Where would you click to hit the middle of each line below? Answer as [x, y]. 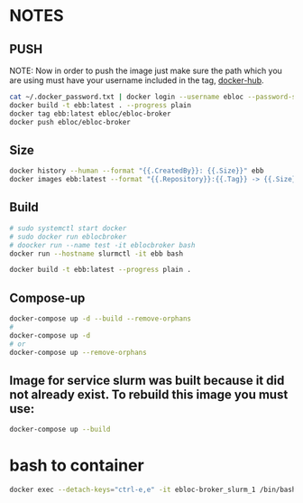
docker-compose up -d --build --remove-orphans [101, 319]
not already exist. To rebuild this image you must [149, 394]
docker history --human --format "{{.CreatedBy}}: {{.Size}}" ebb [137, 171]
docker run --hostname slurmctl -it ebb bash [96, 254]
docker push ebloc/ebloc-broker [70, 122]
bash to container [77, 466]
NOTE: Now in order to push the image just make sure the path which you [146, 70]
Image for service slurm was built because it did [147, 380]
